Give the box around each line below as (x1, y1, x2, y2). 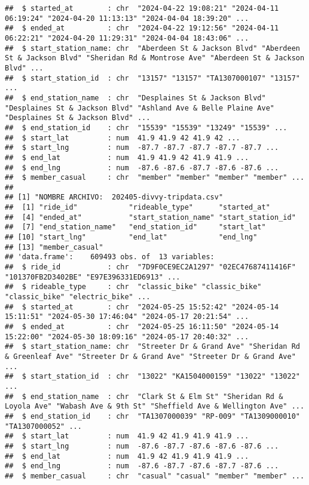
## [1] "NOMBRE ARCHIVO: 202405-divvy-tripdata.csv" (5, 193, 224, 202)
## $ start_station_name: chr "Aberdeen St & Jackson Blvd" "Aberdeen (5, 44, 300, 53)
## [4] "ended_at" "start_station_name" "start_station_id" (5, 213, 296, 222)
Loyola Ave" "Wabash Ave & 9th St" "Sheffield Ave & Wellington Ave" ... (5, 402, 305, 411)
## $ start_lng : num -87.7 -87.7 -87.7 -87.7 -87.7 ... (5, 143, 279, 152)
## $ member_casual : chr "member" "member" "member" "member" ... (5, 173, 305, 182)
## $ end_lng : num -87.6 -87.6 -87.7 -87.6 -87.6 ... (5, 163, 279, 172)
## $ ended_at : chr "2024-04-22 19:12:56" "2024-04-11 (5, 24, 279, 33)
